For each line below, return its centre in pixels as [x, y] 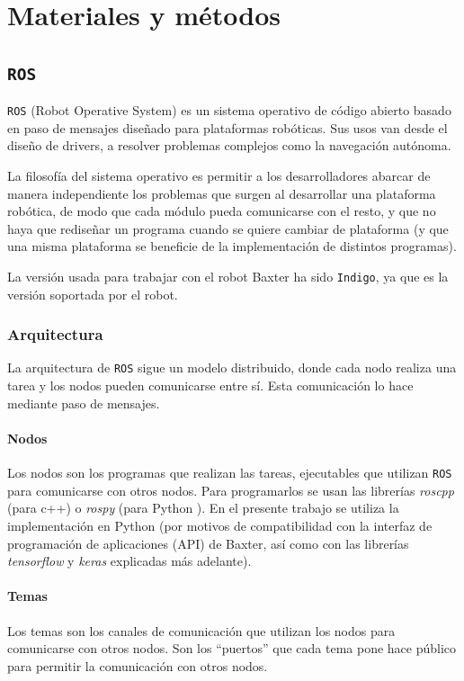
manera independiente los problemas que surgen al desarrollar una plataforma [222, 193]
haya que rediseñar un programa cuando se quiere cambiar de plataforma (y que [228, 228]
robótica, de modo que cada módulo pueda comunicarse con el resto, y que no [222, 211]
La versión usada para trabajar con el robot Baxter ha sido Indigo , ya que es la [228, 276]
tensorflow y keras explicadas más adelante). [129, 561]
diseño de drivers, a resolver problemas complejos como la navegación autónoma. [229, 145]
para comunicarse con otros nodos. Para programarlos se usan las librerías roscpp [231, 490]
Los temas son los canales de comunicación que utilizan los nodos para [201, 630]
